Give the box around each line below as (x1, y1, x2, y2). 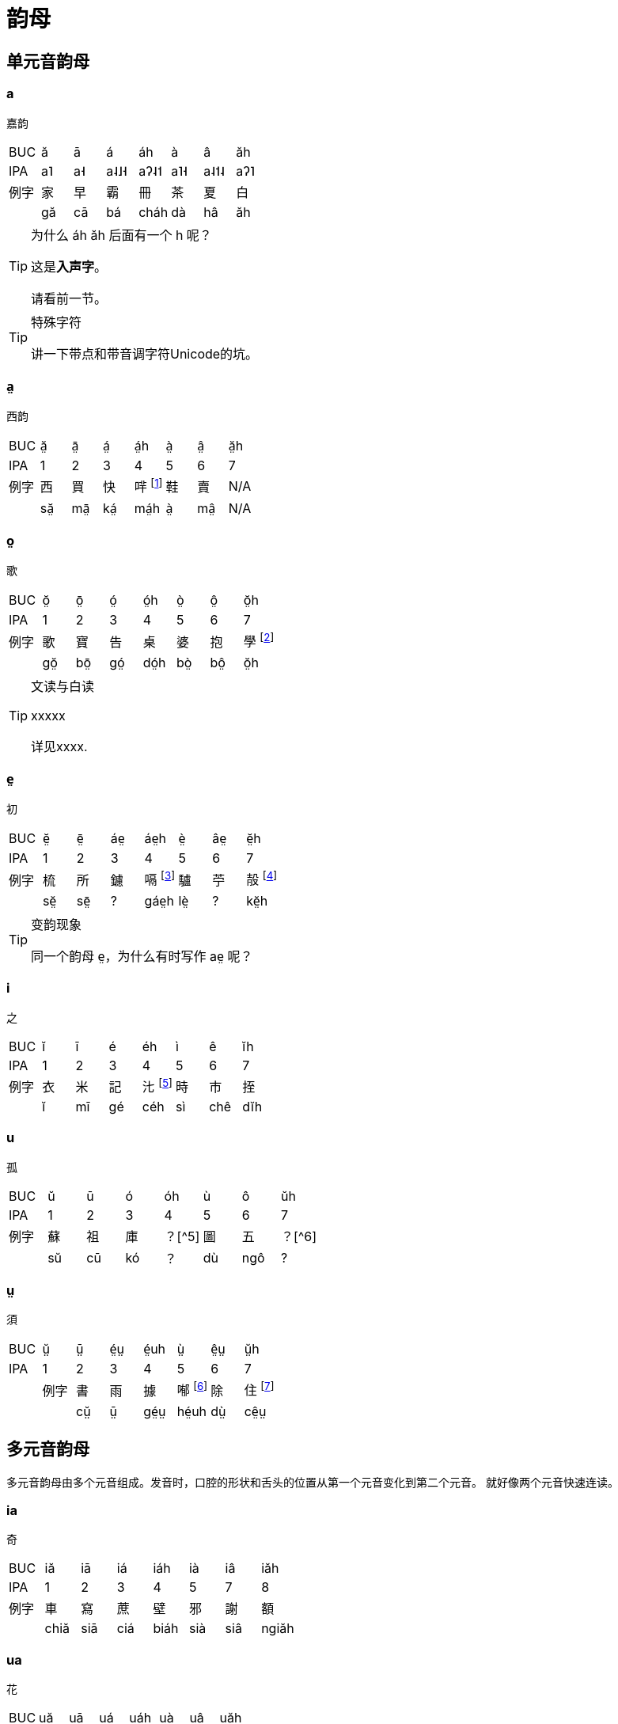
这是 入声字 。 (31, 258, 108, 275)
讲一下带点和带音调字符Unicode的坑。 (31, 345, 259, 362)
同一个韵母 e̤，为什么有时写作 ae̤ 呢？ (31, 947, 253, 964)
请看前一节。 (31, 290, 108, 306)
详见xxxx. (31, 738, 88, 754)
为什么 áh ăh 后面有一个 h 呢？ (31, 226, 212, 243)
